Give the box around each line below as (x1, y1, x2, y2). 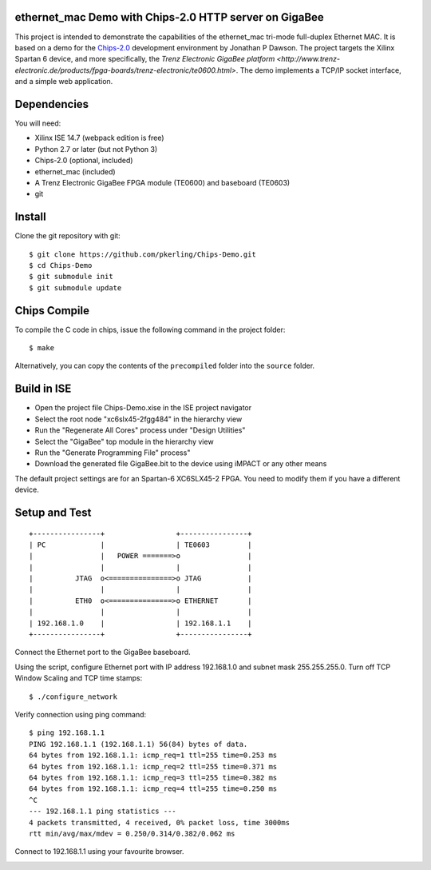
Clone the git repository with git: (14, 231, 121, 241)
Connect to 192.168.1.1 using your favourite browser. (14, 847, 184, 856)
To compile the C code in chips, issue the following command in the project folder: (14, 325, 286, 334)
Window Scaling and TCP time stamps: (14, 673, 143, 683)
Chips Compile (14, 304, 89, 317)
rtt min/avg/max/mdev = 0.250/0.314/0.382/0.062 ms (29, 828, 235, 838)
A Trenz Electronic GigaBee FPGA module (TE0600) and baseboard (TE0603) (34, 178, 291, 187)
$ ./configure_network (29, 692, 118, 701)
